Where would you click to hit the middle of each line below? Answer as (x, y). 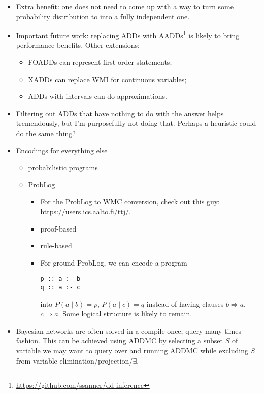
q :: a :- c (60, 287)
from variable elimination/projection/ (74, 360)
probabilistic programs (63, 167)
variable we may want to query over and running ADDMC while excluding (132, 351)
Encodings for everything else (62, 150)
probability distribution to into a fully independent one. (103, 16)
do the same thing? (46, 133)
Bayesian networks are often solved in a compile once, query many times (128, 330)
